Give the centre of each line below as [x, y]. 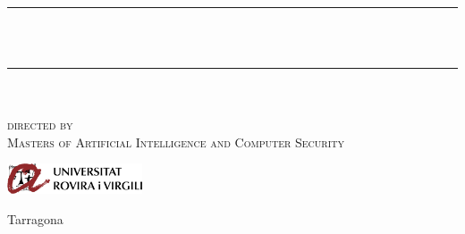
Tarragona [35, 218]
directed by [40, 124]
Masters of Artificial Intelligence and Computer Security [176, 142]
